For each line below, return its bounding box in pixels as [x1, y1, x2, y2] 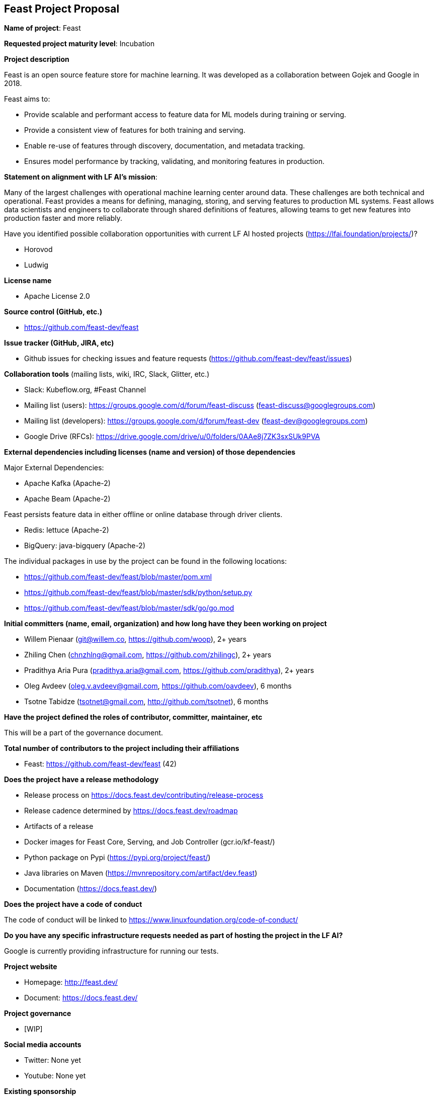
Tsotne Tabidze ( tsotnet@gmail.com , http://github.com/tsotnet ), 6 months [24, 697, 269, 706]
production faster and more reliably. [4, 214, 123, 223]
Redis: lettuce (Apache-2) [24, 526, 109, 535]
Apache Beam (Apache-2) [24, 494, 111, 503]
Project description [4, 55, 69, 64]
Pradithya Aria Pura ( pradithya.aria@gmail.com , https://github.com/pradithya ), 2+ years [24, 666, 314, 675]
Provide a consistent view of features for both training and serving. [24, 126, 245, 135]
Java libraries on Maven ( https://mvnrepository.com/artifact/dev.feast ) [24, 869, 257, 878]
